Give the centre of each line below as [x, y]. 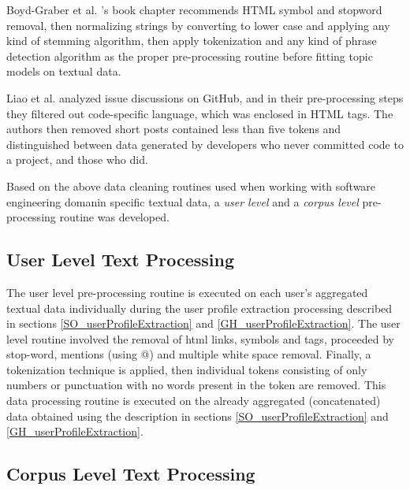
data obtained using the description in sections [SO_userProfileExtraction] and [198, 416]
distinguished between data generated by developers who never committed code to [205, 144]
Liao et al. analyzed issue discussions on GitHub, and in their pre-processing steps [205, 97]
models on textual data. [64, 71]
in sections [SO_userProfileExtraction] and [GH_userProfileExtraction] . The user [203, 323]
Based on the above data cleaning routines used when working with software [191, 186]
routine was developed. [114, 217]
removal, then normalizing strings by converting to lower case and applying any [198, 25]
